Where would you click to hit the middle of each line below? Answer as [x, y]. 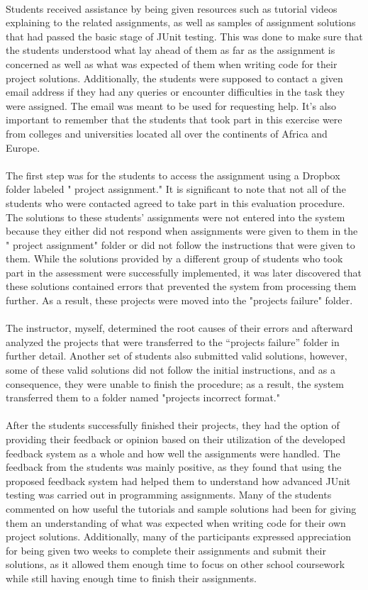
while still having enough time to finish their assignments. [131, 578]
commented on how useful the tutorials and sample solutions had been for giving [181, 508]
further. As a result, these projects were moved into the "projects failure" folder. [179, 300]
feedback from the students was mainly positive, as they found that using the [174, 467]
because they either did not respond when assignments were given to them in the [182, 231]
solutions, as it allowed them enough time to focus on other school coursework [175, 564]
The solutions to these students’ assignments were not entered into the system [175, 217]
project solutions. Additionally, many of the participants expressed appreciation [179, 536]
